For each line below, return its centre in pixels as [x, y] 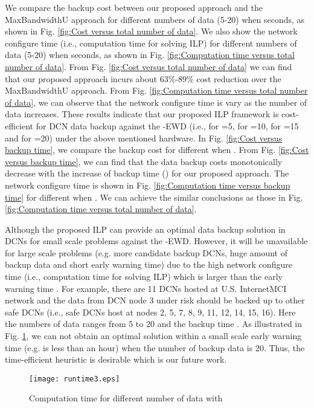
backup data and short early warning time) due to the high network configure [149, 264]
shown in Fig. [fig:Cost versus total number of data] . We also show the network [151, 31]
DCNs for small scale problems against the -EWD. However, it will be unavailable [156, 241]
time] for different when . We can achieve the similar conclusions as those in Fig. [154, 197]
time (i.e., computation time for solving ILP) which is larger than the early [144, 277]
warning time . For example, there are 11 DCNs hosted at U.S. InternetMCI [146, 288]
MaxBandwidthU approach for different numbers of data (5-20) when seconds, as [155, 19]
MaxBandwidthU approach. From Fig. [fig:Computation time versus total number [156, 90]
